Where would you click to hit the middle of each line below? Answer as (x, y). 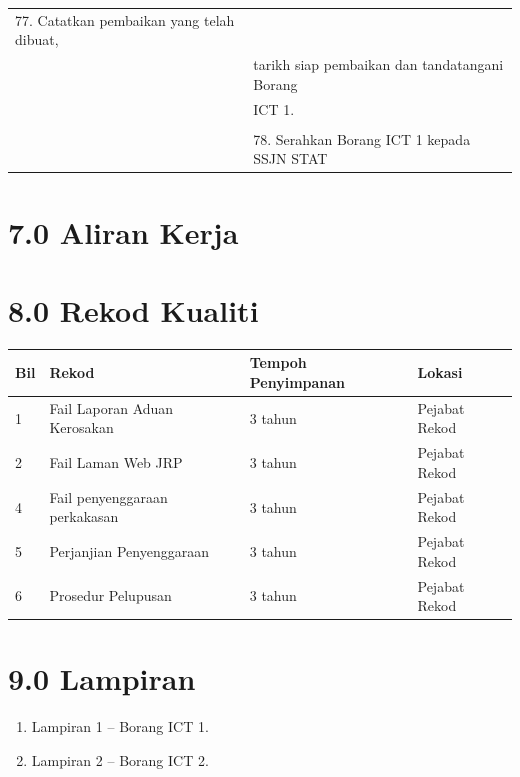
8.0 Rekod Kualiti (133, 309)
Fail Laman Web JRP (116, 462)
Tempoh (278, 362)
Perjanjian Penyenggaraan (129, 550)
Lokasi (440, 372)
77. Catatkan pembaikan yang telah (125, 19)
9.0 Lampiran (102, 678)
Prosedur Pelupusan (110, 595)
